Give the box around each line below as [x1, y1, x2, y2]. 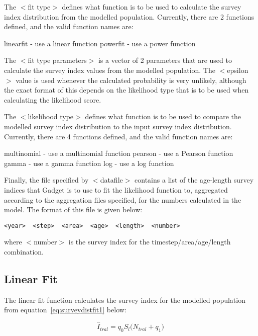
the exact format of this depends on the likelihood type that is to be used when [4, 85, 249, 95]
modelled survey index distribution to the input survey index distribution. [4, 121, 232, 131]
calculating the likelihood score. [4, 94, 101, 105]
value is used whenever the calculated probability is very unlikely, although [16, 74, 246, 85]
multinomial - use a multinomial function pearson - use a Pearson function [4, 148, 233, 158]
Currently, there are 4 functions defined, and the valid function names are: [4, 131, 233, 141]
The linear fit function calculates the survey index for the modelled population [4, 294, 245, 305]
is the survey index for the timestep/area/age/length [68, 236, 231, 247]
